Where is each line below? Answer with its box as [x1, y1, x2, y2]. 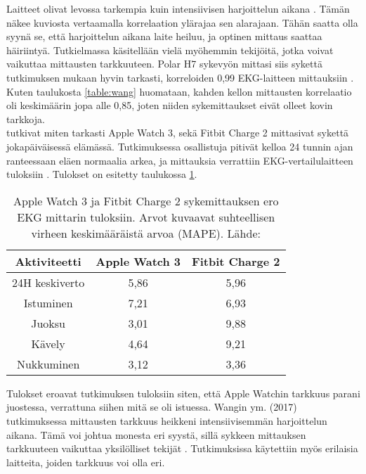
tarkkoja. [6, 111, 45, 126]
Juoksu [31, 314, 65, 331]
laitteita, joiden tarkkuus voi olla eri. [6, 454, 165, 469]
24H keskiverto [12, 274, 85, 290]
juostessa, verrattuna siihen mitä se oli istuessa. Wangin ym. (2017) [6, 399, 297, 414]
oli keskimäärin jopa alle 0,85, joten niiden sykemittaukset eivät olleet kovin [6, 98, 333, 113]
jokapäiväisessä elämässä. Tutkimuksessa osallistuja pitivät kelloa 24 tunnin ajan [6, 139, 353, 153]
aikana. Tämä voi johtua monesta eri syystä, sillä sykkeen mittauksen [6, 427, 306, 442]
